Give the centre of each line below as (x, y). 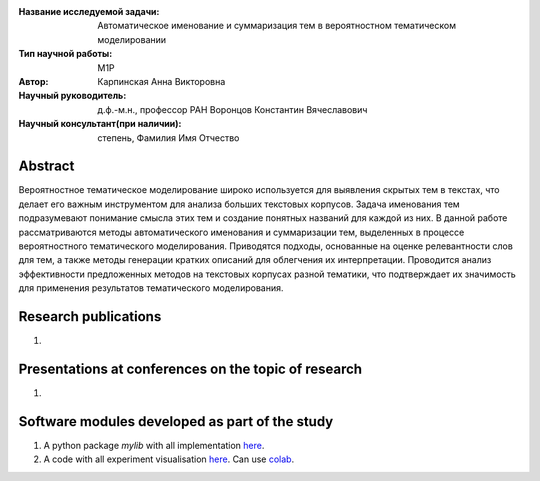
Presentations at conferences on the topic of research (190, 368)
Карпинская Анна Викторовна (161, 81)
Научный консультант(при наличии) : (100, 124)
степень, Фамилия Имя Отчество (168, 137)
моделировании (132, 39)
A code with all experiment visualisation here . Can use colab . (169, 459)
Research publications (90, 316)
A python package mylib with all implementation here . (154, 445)
